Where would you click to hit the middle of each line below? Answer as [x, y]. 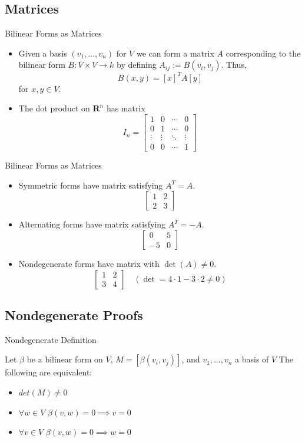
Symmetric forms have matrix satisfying [91, 185]
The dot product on [54, 108]
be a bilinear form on [65, 359]
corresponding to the [263, 53]
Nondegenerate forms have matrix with [89, 263]
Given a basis [43, 53]
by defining [136, 65]
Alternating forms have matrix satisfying [92, 224]
